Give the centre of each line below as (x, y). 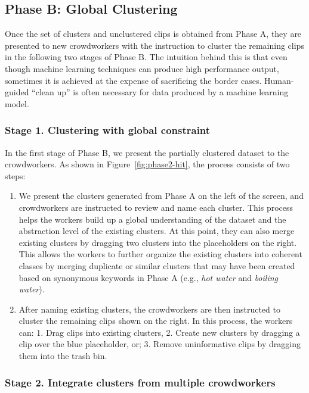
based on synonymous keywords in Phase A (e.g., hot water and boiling (148, 277)
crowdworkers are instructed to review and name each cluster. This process (156, 207)
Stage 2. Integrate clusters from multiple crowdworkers (140, 382)
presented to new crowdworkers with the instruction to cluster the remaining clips (154, 45)
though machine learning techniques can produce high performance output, (142, 68)
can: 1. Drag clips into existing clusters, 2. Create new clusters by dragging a (159, 332)
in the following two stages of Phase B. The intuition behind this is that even (146, 57)
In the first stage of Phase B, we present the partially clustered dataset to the (147, 152)
